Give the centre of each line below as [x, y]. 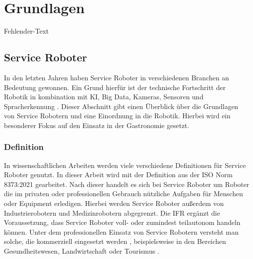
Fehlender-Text [27, 31]
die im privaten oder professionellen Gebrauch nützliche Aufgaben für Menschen [124, 194]
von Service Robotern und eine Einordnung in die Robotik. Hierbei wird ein [117, 116]
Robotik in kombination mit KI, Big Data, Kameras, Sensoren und [104, 97]
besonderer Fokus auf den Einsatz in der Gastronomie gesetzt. [97, 125]
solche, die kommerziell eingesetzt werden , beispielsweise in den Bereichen [115, 241]
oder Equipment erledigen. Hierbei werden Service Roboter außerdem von [114, 203]
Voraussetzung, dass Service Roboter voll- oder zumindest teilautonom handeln [122, 222]
